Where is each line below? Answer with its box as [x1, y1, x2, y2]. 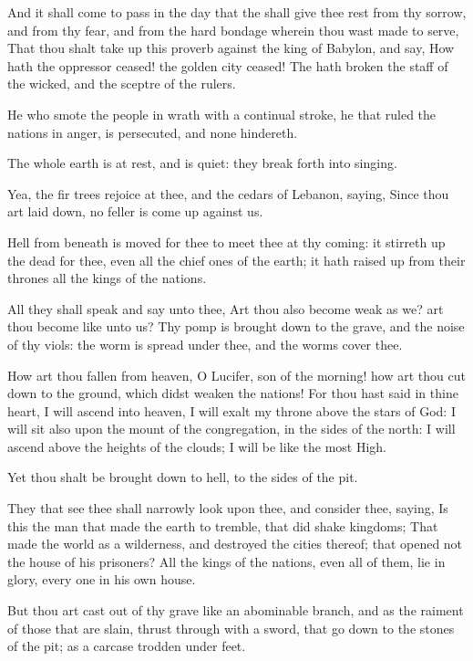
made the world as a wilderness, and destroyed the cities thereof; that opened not [7, 534, 463, 553]
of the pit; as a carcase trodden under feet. [7, 636, 246, 656]
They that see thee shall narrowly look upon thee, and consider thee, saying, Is [7, 498, 448, 518]
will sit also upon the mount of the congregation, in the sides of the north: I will [7, 419, 456, 438]
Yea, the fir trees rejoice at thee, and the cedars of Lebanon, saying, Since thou [7, 184, 449, 203]
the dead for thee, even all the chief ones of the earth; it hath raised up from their [7, 250, 466, 269]
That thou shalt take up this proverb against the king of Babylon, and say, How [7, 38, 455, 58]
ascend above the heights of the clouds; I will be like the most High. [7, 436, 386, 456]
